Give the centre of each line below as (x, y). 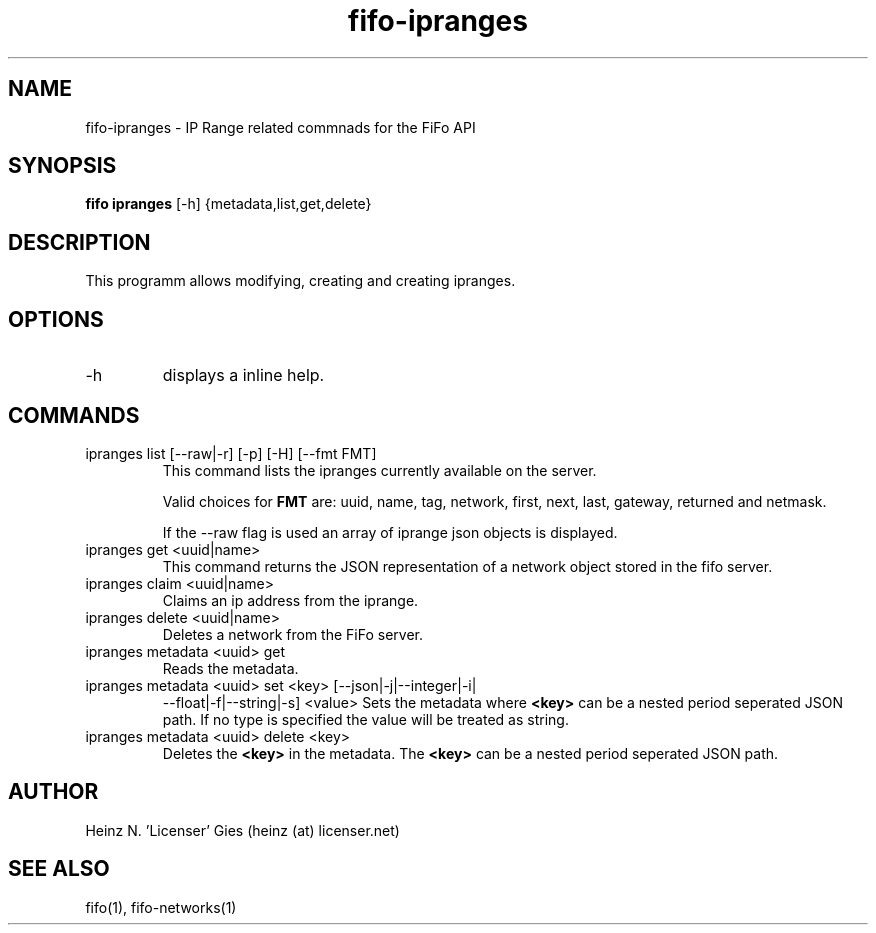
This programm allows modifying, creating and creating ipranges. (300, 281)
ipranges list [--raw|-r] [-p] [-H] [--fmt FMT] (231, 453)
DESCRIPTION (79, 242)
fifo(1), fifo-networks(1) (161, 907)
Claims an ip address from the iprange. (290, 600)
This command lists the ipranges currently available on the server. (379, 470)
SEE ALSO (59, 869)
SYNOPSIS (62, 166)
